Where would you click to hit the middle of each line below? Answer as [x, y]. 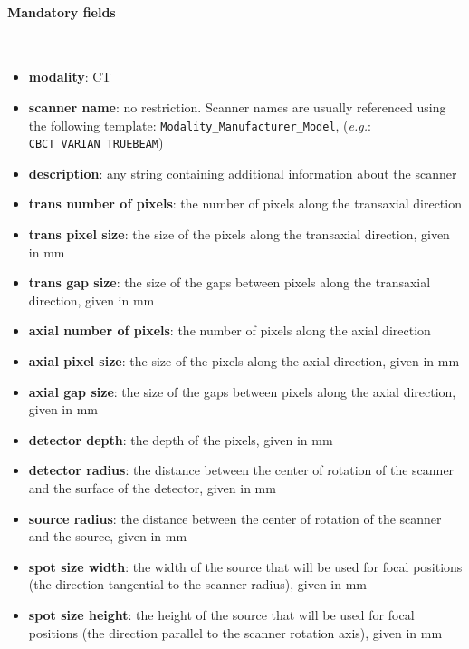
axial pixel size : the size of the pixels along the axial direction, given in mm [244, 361]
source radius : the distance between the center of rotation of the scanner [235, 518]
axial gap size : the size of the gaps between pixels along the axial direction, [242, 391]
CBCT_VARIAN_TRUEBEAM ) [96, 143]
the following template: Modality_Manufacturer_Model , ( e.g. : [200, 125]
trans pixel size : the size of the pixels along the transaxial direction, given [239, 234]
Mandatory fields [62, 11]
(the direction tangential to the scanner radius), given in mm [198, 584]
